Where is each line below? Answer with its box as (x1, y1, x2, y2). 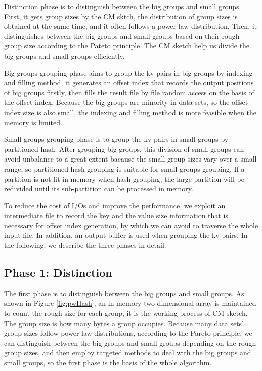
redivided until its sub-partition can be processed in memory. (4, 183, 193, 194)
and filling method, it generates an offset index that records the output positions (4, 77, 254, 88)
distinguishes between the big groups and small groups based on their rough (4, 30, 240, 41)
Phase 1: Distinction (4, 264, 112, 280)
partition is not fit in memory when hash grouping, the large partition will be (4, 173, 244, 184)
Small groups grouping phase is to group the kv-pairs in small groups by (4, 134, 229, 144)
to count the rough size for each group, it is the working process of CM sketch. (4, 308, 248, 319)
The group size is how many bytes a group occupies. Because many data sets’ (4, 317, 244, 328)
